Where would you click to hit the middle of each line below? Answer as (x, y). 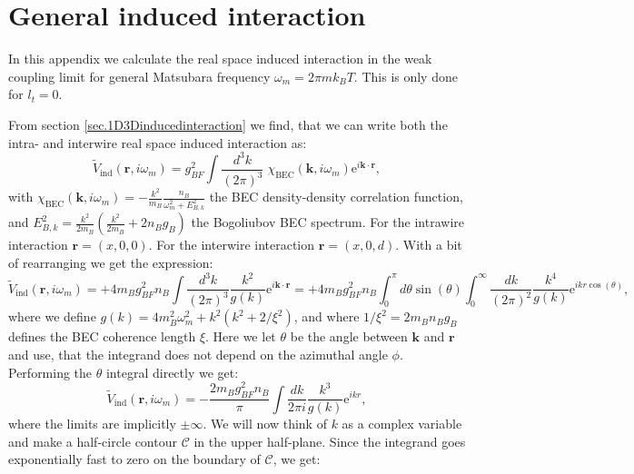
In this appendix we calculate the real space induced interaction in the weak (220, 59)
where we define (52, 316)
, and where (327, 316)
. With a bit (429, 245)
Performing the (50, 372)
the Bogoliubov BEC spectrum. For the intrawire (327, 222)
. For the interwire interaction (232, 245)
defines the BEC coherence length (102, 336)
